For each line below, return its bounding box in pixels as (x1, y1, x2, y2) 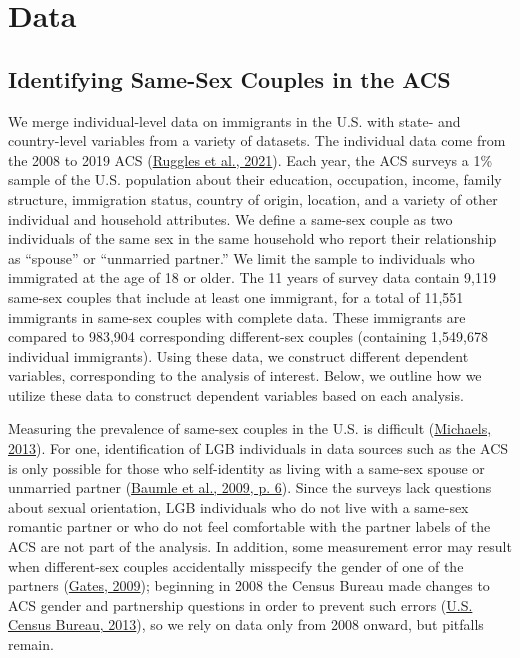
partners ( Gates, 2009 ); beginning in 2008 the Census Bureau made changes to (8, 575, 490, 596)
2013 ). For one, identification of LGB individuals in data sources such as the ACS (8, 438, 509, 459)
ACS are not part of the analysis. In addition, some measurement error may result (8, 536, 512, 557)
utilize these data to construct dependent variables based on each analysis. (8, 384, 464, 405)
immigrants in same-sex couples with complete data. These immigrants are (8, 306, 466, 327)
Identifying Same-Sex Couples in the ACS (8, 63, 451, 94)
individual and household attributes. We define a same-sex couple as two (8, 208, 453, 229)
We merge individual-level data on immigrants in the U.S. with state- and (8, 110, 461, 131)
